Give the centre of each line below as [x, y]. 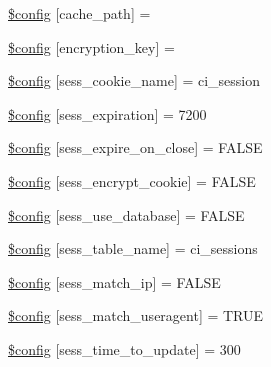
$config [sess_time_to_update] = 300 [124, 348]
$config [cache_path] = [79, 13]
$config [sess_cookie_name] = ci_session [134, 80]
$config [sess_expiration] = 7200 [107, 113]
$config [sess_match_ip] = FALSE [114, 281]
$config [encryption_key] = [91, 46]
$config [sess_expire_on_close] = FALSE [135, 147]
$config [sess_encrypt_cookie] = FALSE [132, 180]
